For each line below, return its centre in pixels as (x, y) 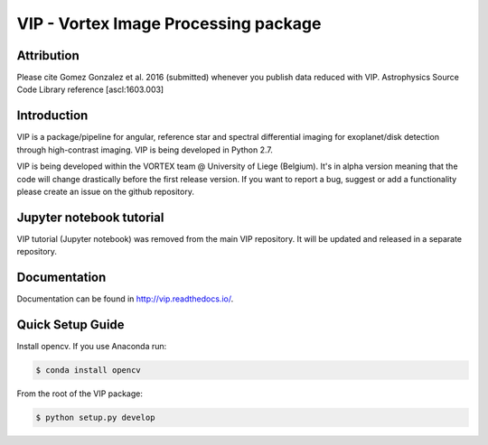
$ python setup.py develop (95, 417)
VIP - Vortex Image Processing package (169, 23)
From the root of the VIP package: (80, 394)
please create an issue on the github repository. (105, 191)
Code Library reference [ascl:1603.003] (90, 89)
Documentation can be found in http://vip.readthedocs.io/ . (125, 299)
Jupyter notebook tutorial (90, 217)
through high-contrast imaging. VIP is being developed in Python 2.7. (145, 150)
